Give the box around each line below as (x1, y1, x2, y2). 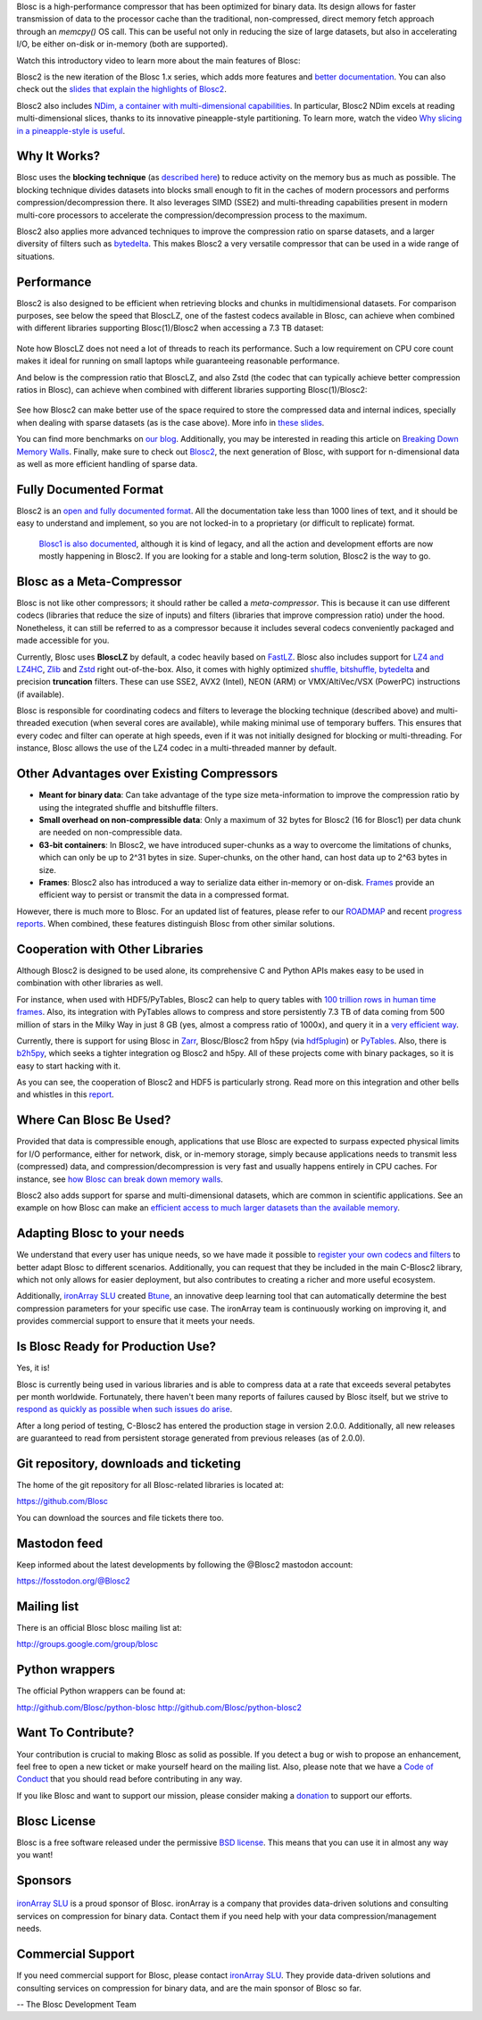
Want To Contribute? (16, 1725, 135, 1741)
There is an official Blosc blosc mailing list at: (16, 1622, 182, 1633)
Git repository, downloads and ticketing (16, 1456, 241, 1471)
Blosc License (16, 1813, 96, 1829)
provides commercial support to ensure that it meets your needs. (16, 1316, 255, 1326)
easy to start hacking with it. (16, 1060, 120, 1071)
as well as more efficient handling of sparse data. (16, 458, 198, 469)
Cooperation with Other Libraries (16, 942, 204, 957)
